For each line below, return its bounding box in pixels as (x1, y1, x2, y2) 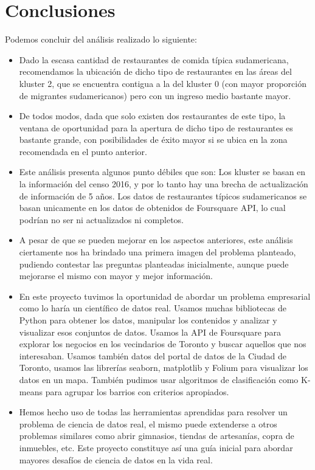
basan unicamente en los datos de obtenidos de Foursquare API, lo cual (19, 201, 286, 214)
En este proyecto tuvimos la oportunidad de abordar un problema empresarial (19, 289, 311, 302)
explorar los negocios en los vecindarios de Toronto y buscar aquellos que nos (19, 337, 306, 350)
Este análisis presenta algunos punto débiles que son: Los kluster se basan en (19, 165, 306, 178)
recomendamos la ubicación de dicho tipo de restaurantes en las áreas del (19, 65, 292, 78)
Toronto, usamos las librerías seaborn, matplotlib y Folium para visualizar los (19, 361, 308, 374)
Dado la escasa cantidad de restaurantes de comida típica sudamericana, (19, 53, 289, 66)
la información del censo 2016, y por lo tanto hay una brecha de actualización (19, 178, 308, 190)
